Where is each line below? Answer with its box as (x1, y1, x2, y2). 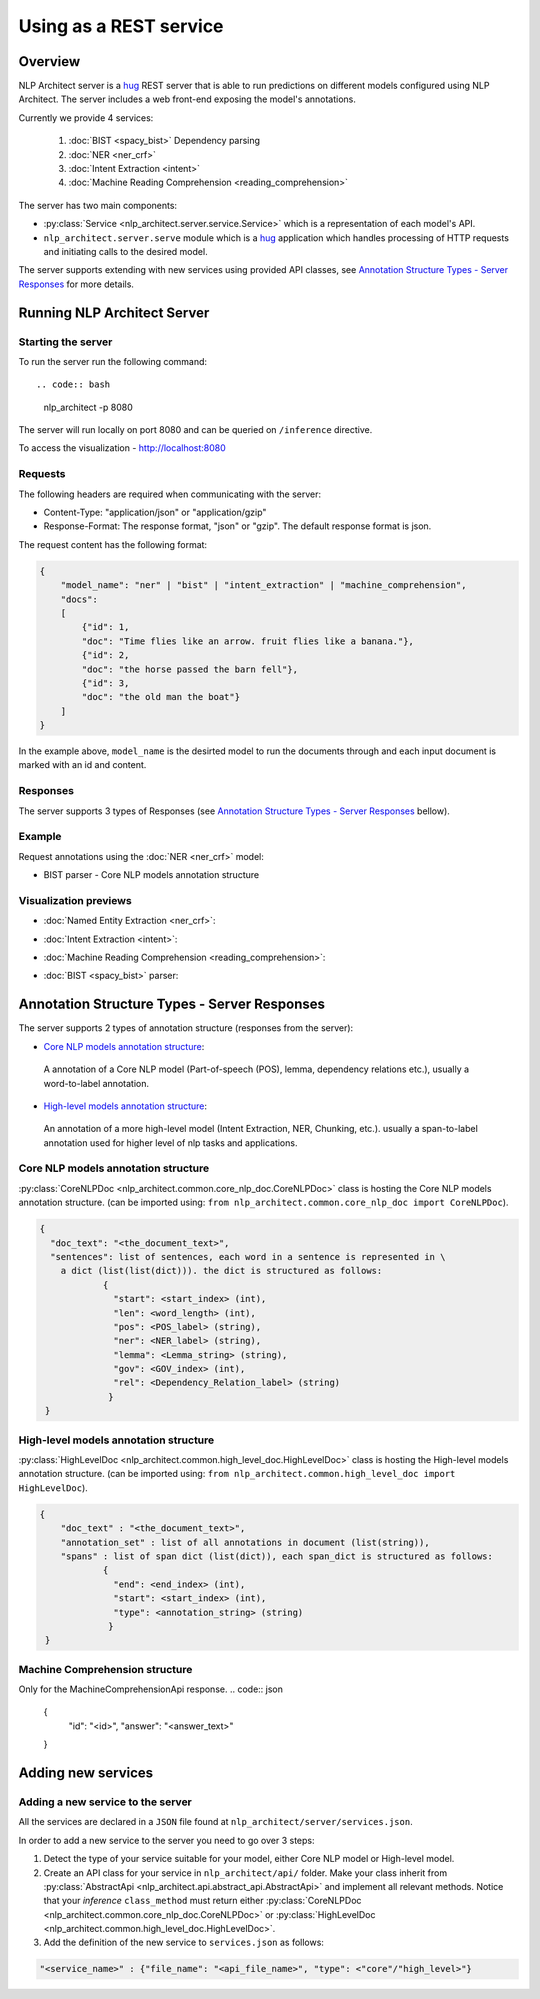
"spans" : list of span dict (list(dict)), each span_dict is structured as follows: (60, 1550, 494, 1562)
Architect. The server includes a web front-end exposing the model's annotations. (18, 93, 357, 105)
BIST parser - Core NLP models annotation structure (43, 869, 260, 881)
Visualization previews (18, 893, 132, 907)
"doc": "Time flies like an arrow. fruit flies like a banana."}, (81, 635, 415, 647)
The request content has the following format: (18, 538, 208, 550)
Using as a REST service (18, 15, 224, 37)
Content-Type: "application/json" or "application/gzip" (43, 506, 267, 518)
